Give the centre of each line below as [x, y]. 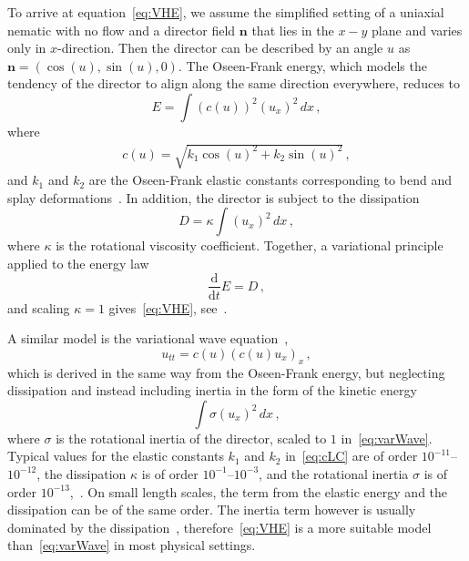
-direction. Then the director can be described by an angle [220, 48]
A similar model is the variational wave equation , [148, 338]
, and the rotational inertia [334, 473]
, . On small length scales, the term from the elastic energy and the [259, 491]
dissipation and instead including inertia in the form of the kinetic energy [212, 390]
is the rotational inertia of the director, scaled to [191, 438]
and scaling [39, 307]
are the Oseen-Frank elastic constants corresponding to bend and [270, 180]
